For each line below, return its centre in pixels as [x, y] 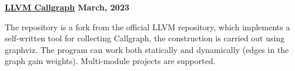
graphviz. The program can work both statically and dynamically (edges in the [147, 49]
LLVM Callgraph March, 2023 [67, 7]
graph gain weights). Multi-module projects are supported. [110, 61]
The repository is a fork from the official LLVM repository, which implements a [147, 26]
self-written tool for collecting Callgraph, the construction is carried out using [145, 38]
